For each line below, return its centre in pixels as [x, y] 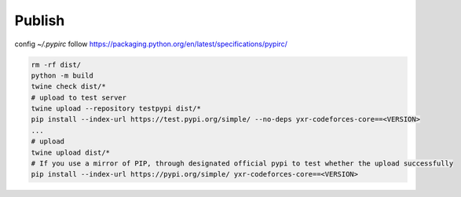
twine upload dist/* [70, 152]
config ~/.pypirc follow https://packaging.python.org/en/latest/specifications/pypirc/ [151, 44]
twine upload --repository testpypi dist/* [116, 109]
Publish [40, 20]
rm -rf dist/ [56, 64]
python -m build [62, 75]
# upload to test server [79, 97]
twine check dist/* [68, 87]
